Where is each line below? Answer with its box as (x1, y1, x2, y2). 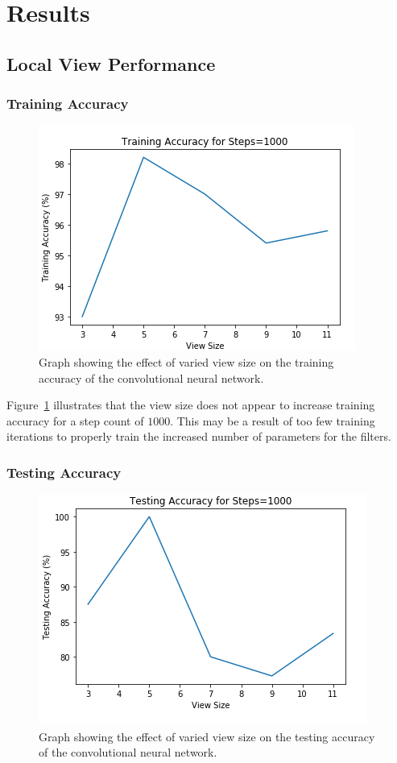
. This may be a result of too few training (170, 412, 375, 429)
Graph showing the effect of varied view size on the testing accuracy (39, 728, 375, 744)
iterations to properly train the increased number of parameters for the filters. (6, 428, 391, 445)
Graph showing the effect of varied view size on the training (39, 353, 334, 370)
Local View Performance (6, 51, 216, 76)
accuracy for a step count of (6, 412, 144, 429)
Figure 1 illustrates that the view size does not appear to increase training (6, 396, 375, 413)
